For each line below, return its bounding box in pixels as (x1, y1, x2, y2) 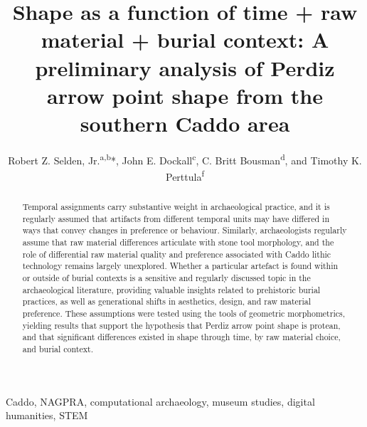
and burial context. (22, 343, 93, 355)
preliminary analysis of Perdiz (35, 53, 335, 82)
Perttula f (166, 167, 204, 184)
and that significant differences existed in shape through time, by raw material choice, (22, 331, 341, 343)
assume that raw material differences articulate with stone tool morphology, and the (22, 236, 334, 248)
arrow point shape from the (47, 80, 323, 110)
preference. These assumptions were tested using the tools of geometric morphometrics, (22, 307, 345, 320)
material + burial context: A (41, 25, 329, 54)
